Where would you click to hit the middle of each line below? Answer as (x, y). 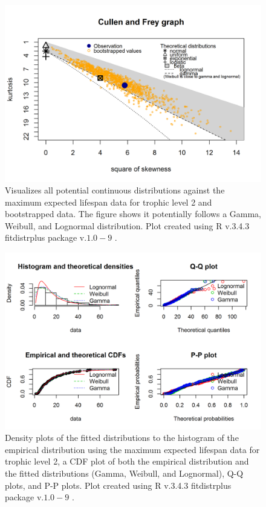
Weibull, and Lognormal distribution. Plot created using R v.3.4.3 (127, 225)
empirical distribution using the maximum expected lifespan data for (132, 449)
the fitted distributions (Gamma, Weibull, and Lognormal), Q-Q (124, 473)
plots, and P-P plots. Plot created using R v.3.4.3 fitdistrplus (118, 485)
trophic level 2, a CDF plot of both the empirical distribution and (127, 461)
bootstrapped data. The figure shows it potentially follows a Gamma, (133, 214)
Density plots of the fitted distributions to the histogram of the (122, 438)
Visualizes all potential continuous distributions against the (115, 190)
